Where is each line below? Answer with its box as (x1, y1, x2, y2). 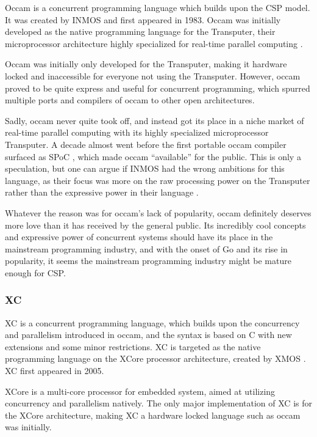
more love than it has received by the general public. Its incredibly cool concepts (5, 218, 306, 231)
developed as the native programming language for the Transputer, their (5, 25, 276, 38)
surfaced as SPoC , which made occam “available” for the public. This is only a (5, 150, 301, 163)
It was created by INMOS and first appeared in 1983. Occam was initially (5, 13, 281, 26)
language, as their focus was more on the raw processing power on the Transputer (5, 174, 310, 186)
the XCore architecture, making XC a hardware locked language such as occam (5, 408, 301, 421)
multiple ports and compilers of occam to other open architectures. (5, 94, 255, 106)
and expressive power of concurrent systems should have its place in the (5, 230, 273, 243)
